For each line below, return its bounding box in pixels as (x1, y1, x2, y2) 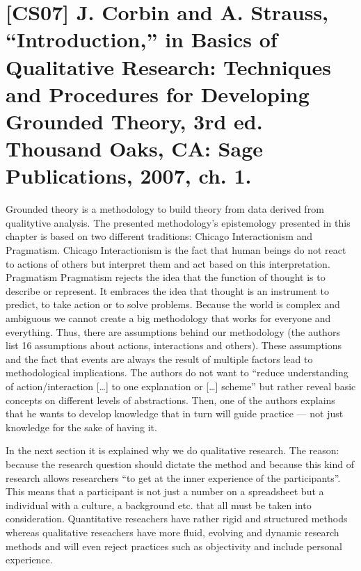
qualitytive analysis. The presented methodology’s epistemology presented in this (6, 215, 351, 230)
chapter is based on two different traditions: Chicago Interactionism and (6, 229, 313, 243)
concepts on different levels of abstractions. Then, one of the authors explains (6, 392, 335, 407)
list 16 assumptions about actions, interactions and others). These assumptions (6, 338, 342, 353)
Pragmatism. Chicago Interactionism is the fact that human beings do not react (6, 243, 346, 257)
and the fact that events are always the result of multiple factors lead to (6, 351, 313, 366)
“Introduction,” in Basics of (6, 25, 278, 54)
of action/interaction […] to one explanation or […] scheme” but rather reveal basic (6, 378, 356, 393)
